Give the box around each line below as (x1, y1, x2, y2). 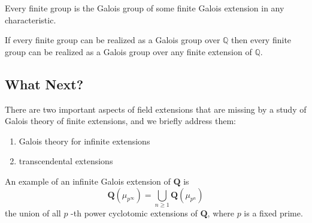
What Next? (5, 74, 84, 93)
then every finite (231, 34, 292, 46)
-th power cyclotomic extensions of (71, 206, 198, 219)
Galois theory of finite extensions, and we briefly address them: (5, 114, 236, 127)
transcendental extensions (19, 155, 113, 167)
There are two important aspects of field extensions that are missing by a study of (5, 103, 307, 115)
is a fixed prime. (244, 206, 303, 219)
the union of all (5, 206, 61, 219)
